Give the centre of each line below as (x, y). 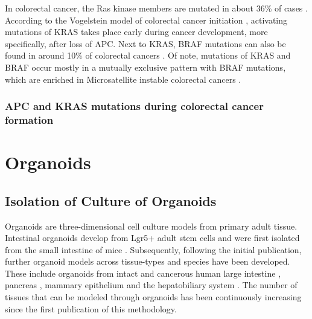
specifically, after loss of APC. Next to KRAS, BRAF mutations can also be (145, 43)
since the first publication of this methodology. (91, 308)
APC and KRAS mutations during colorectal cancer (134, 106)
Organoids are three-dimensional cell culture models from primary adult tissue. (151, 226)
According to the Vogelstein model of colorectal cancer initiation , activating (146, 20)
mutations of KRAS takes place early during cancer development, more (136, 32)
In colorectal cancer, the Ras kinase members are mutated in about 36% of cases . (156, 8)
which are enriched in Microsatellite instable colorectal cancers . (123, 79)
